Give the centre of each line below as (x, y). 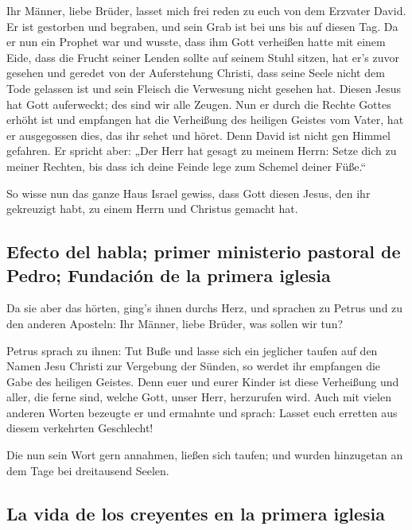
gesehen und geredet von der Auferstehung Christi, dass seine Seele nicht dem (196, 73)
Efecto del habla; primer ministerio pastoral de (204, 251)
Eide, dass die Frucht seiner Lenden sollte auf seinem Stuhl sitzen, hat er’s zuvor (203, 57)
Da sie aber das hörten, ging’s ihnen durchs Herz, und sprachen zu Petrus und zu (205, 308)
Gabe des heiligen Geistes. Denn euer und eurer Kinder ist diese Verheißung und (203, 381)
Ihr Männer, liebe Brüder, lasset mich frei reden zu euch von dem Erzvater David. (206, 10)
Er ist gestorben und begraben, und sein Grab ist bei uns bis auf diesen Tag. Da (202, 26)
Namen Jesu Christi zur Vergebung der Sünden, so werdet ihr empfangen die (194, 366)
